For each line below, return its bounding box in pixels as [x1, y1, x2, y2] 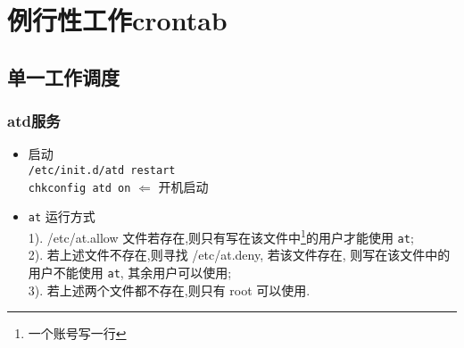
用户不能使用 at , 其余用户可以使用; [28, 262, 232, 281]
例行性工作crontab [7, 2, 228, 38]
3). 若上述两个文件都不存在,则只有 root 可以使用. [28, 280, 311, 299]
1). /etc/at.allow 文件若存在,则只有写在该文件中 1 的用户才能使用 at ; [28, 225, 414, 246]
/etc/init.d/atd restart [28, 163, 176, 177]
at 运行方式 [28, 207, 95, 226]
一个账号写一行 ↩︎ [28, 324, 127, 343]
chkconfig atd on [28, 181, 131, 195]
